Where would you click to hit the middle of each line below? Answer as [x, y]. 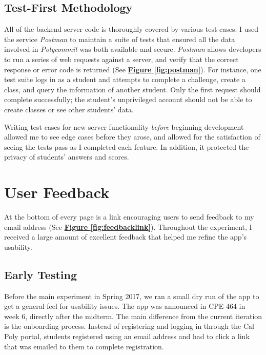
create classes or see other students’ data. [69, 109]
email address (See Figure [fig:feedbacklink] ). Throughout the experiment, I [128, 226]
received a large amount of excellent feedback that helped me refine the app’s [126, 237]
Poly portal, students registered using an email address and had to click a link [127, 336]
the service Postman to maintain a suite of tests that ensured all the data [120, 39]
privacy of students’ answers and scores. [67, 157]
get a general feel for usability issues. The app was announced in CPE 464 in [125, 306]
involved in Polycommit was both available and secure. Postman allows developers [133, 49]
